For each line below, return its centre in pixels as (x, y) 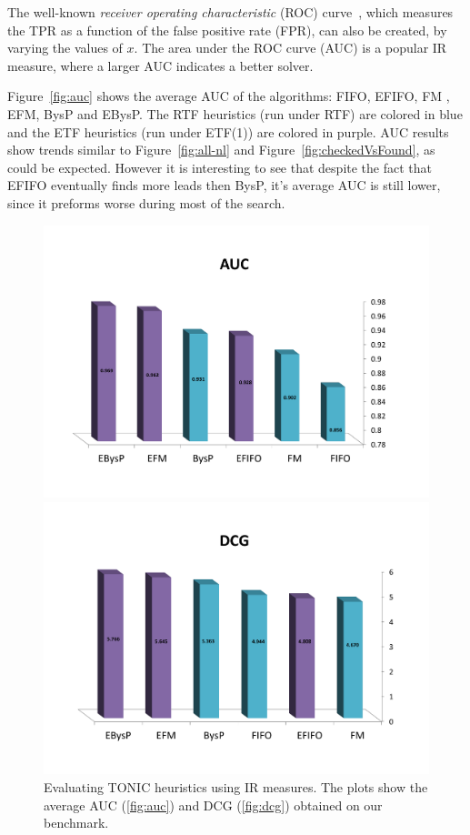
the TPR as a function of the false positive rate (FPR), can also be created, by (227, 30)
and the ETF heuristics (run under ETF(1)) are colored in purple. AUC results (228, 131)
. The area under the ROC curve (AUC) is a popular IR (290, 48)
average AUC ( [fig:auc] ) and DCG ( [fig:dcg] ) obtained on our (213, 805)
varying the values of (65, 48)
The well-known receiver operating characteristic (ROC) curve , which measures (230, 12)
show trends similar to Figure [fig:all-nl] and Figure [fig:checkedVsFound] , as (221, 150)
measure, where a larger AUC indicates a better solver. (160, 65)
